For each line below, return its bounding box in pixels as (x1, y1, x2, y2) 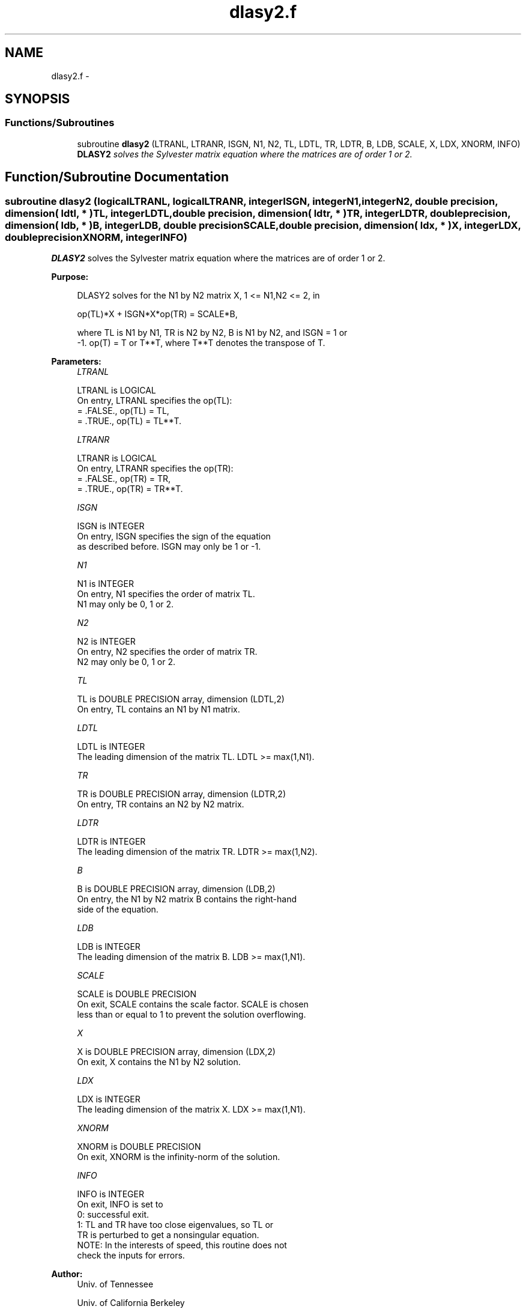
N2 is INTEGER (77, 636, 136, 647)
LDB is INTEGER (77, 941, 141, 952)
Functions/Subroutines (5, 117, 115, 129)
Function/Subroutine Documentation (5, 169, 229, 185)
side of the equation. (77, 904, 159, 915)
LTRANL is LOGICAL (77, 385, 156, 396)
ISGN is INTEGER (77, 521, 145, 532)
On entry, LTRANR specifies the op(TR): (77, 463, 234, 474)
